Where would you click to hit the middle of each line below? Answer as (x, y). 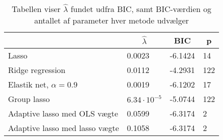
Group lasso (29, 99)
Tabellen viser (36, 9)
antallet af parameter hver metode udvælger (111, 20)
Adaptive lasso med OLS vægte (63, 113)
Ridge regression (37, 70)
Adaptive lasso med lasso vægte (64, 128)
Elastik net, (28, 84)
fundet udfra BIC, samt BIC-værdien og (141, 9)
